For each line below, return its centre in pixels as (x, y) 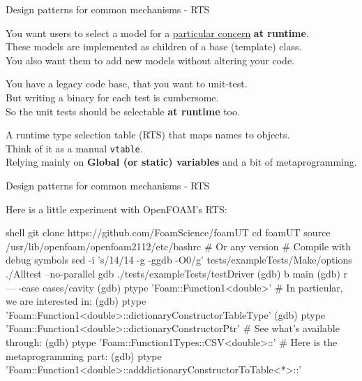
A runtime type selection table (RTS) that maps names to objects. (148, 135)
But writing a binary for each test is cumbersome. (112, 97)
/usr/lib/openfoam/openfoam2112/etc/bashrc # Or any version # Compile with (179, 246)
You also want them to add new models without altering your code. (150, 60)
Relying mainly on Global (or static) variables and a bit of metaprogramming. (181, 162)
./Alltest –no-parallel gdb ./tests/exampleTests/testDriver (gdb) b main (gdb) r (177, 273)
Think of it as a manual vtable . (74, 148)
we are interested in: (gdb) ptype (76, 301)
